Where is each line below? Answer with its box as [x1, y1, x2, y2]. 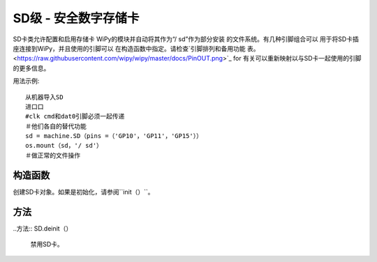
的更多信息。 [13, 63, 50, 72]
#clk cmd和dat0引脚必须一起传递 [25, 112, 125, 121]
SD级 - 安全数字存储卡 [13, 10, 140, 26]
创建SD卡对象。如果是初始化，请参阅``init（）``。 [13, 187, 154, 196]
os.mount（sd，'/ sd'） [25, 141, 103, 150]
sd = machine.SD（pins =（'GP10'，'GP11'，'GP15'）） [25, 132, 202, 140]
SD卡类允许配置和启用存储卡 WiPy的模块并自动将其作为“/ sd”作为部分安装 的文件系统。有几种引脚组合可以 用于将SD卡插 [13, 35, 359, 43]
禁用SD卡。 [30, 240, 64, 249]
